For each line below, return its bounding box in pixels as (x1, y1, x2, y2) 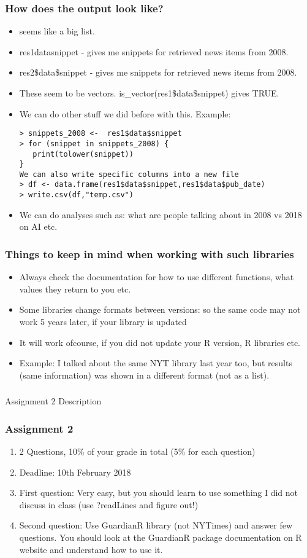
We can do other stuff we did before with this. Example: (19, 107, 231, 120)
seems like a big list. (19, 25, 95, 37)
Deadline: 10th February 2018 (19, 465, 131, 478)
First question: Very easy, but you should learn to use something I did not (19, 486, 298, 499)
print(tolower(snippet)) (32, 149, 134, 159)
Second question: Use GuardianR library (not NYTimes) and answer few (19, 519, 293, 532)
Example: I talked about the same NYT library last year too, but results (19, 356, 292, 369)
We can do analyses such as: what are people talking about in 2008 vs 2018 (19, 208, 302, 221)
